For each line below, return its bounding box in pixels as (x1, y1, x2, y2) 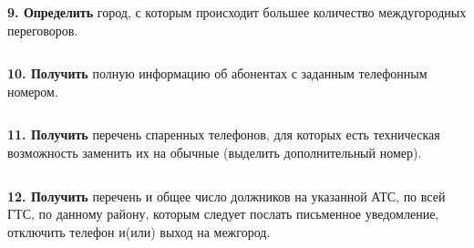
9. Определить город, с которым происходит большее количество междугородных (7, 3, 467, 21)
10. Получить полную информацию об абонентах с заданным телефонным (7, 64, 428, 83)
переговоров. (7, 20, 78, 39)
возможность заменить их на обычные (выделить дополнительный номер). (7, 142, 422, 161)
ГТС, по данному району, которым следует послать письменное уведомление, (7, 204, 439, 223)
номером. (7, 81, 58, 100)
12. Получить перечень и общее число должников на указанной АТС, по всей (7, 186, 446, 205)
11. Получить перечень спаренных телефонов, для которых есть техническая (7, 125, 440, 144)
